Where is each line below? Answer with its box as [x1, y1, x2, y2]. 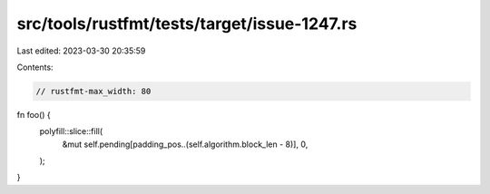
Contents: [16, 62, 54, 73]
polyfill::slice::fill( [39, 126, 103, 137]
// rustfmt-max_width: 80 [35, 86, 152, 96]
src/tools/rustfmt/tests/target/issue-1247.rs [16, 14, 358, 34]
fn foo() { [16, 109, 52, 120]
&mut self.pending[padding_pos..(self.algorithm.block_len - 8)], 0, [62, 139, 309, 150]
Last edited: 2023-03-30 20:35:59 [16, 45, 146, 56]
